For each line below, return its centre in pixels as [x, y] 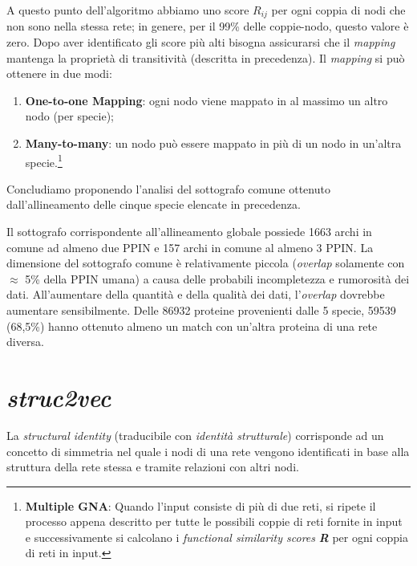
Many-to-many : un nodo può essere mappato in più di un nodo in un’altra [213, 143]
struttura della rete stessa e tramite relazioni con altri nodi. [153, 467]
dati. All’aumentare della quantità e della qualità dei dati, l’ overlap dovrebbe [196, 294]
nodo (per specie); [69, 116]
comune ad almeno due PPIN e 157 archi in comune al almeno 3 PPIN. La [190, 247]
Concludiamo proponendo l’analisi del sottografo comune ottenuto [168, 188]
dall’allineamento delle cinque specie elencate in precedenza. [154, 204]
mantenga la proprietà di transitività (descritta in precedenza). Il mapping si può [206, 57]
